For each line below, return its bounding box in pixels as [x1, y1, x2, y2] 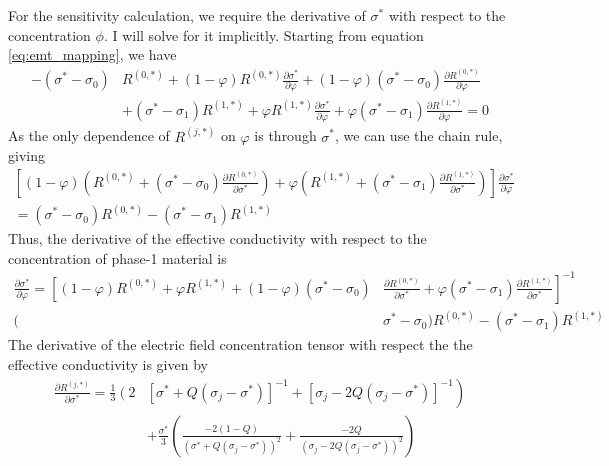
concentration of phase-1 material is [8, 247, 227, 268]
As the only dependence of [8, 125, 170, 146]
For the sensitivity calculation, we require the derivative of [8, 5, 366, 25]
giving [8, 145, 45, 166]
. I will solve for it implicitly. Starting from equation [103, 24, 424, 45]
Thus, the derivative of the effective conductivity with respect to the [8, 228, 427, 249]
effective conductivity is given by [8, 354, 208, 375]
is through [254, 125, 317, 146]
